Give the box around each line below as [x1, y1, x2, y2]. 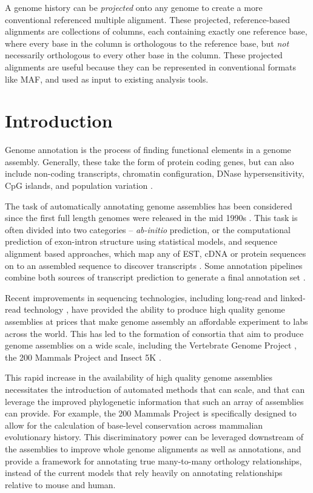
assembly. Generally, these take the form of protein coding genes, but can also [5, 155, 294, 168]
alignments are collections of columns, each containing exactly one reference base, [5, 25, 308, 38]
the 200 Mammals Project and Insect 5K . [5, 350, 161, 363]
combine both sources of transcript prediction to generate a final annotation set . [5, 271, 306, 284]
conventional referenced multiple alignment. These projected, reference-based [5, 13, 291, 25]
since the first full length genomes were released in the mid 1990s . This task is [5, 211, 298, 224]
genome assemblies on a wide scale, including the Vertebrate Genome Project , [5, 339, 297, 352]
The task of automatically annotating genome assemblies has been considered [5, 199, 292, 212]
